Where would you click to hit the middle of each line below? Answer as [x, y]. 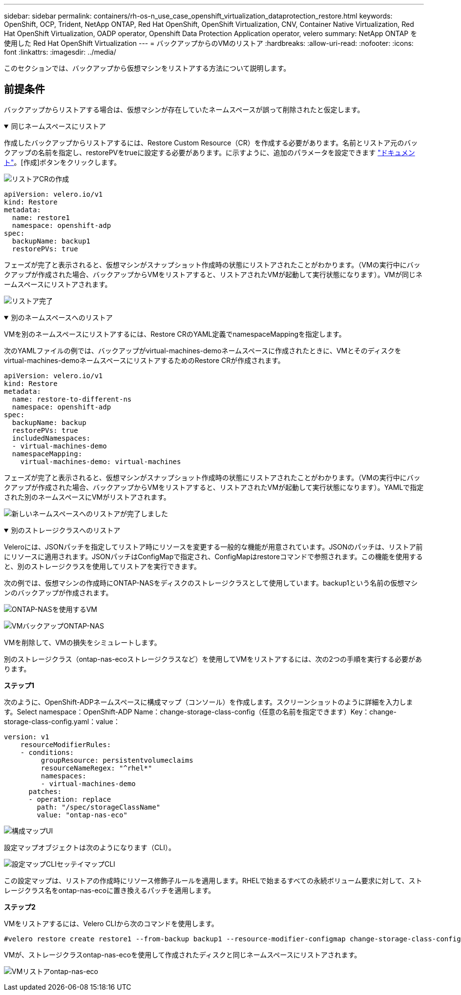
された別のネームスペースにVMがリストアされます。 [87, 497]
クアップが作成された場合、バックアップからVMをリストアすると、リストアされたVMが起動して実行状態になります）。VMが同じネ [213, 274]
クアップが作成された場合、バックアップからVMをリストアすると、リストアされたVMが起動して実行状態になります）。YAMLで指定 [214, 487]
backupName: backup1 [51, 241]
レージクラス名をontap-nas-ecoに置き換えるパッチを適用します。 [110, 890]
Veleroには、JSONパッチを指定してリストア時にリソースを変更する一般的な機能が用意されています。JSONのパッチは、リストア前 [213, 547]
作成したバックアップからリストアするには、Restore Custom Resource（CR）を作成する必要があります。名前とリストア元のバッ [211, 142]
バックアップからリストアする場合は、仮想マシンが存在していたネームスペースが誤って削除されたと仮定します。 [184, 109]
